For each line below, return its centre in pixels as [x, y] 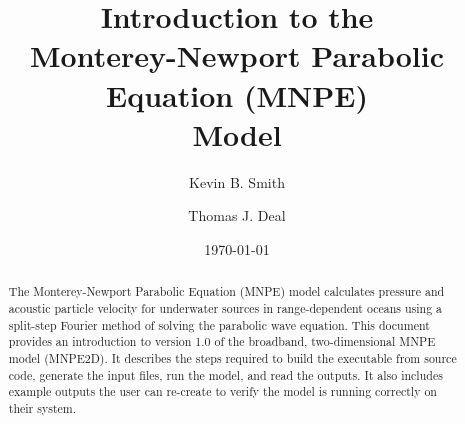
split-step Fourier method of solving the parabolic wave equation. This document [219, 324]
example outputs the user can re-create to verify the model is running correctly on [222, 391]
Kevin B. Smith [237, 181]
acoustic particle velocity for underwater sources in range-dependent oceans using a [225, 307]
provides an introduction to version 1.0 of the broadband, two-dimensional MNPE [222, 341]
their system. [42, 407]
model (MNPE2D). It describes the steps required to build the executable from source [232, 357]
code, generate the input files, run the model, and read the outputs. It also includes [225, 374]
